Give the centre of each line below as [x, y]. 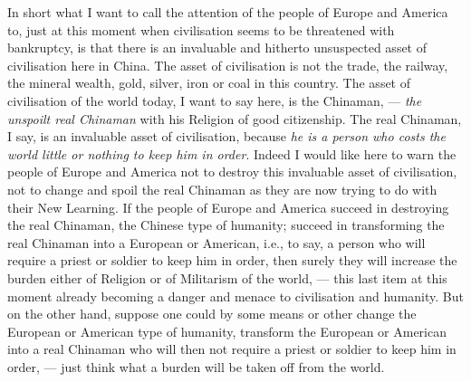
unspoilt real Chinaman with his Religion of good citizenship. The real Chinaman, [235, 118]
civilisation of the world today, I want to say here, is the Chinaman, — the [215, 100]
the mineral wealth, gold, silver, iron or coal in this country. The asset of [209, 83]
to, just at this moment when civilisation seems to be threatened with [201, 29]
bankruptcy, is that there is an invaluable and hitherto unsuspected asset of [217, 48]
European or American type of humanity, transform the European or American [227, 331]
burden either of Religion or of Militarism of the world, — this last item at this [227, 277]
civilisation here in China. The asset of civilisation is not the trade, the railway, [228, 65]
